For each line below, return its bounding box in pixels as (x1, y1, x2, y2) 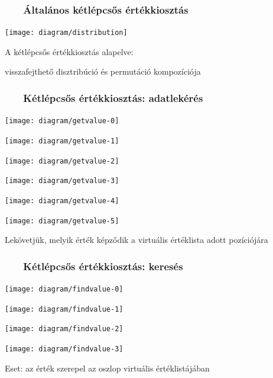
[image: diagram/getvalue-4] (5, 196, 119, 205)
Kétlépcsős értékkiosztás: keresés (23, 258, 183, 273)
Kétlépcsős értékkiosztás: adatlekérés (23, 90, 203, 105)
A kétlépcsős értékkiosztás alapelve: (5, 45, 134, 57)
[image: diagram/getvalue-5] (5, 216, 119, 225)
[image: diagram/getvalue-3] (5, 177, 119, 185)
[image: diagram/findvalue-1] (5, 305, 123, 313)
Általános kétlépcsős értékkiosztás (23, 2, 188, 17)
